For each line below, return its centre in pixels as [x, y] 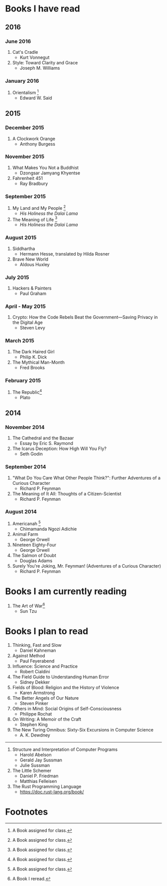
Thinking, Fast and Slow [37, 645]
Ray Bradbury [34, 183]
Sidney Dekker [35, 682]
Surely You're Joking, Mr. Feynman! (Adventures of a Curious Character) [87, 566]
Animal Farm [25, 534]
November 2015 [25, 156]
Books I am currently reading [66, 591]
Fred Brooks [32, 367]
